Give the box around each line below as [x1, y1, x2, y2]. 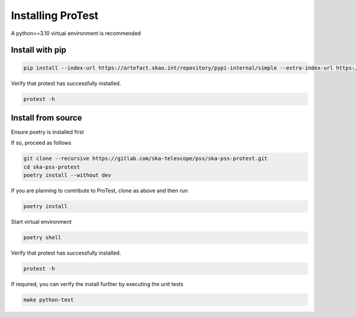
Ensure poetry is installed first [11, 128, 84, 136]
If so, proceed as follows [11, 140, 71, 147]
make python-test [23, 297, 74, 303]
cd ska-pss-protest [23, 163, 80, 170]
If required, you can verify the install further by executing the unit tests [11, 281, 184, 288]
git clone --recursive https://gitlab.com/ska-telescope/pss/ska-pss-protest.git [23, 155, 268, 162]
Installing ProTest [11, 9, 99, 22]
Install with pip [11, 45, 66, 55]
